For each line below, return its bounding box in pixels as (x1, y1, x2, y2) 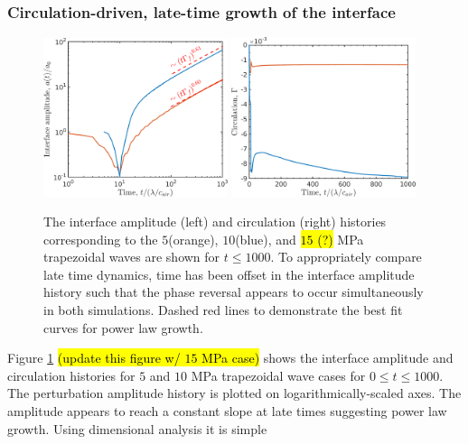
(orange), (168, 229, 219, 248)
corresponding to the (43, 229, 158, 248)
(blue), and (235, 229, 296, 248)
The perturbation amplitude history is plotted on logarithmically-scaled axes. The (7, 384, 462, 402)
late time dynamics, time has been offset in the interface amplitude (43, 264, 415, 283)
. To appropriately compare (270, 247, 422, 266)
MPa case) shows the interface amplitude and (201, 348, 454, 367)
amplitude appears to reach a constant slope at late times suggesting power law (7, 402, 447, 421)
